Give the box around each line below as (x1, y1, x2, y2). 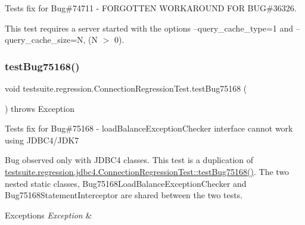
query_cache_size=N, (5, 33, 86, 46)
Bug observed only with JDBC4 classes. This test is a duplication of (5, 154, 254, 166)
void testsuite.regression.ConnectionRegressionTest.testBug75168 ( (5, 82, 247, 94)
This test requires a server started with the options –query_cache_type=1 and (5, 21, 294, 34)
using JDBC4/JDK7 (5, 133, 79, 146)
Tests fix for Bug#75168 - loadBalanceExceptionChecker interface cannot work (5, 122, 293, 135)
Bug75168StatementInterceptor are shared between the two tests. (5, 189, 243, 201)
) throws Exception (5, 102, 74, 114)
